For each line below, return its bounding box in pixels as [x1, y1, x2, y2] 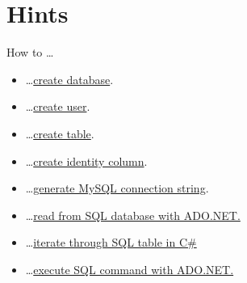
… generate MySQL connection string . [25, 180, 209, 196]
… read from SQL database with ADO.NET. [25, 206, 241, 223]
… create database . [25, 70, 114, 87]
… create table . [25, 125, 94, 141]
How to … [6, 44, 54, 61]
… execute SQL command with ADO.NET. [25, 260, 234, 277]
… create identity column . [25, 152, 148, 169]
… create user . [25, 98, 90, 115]
